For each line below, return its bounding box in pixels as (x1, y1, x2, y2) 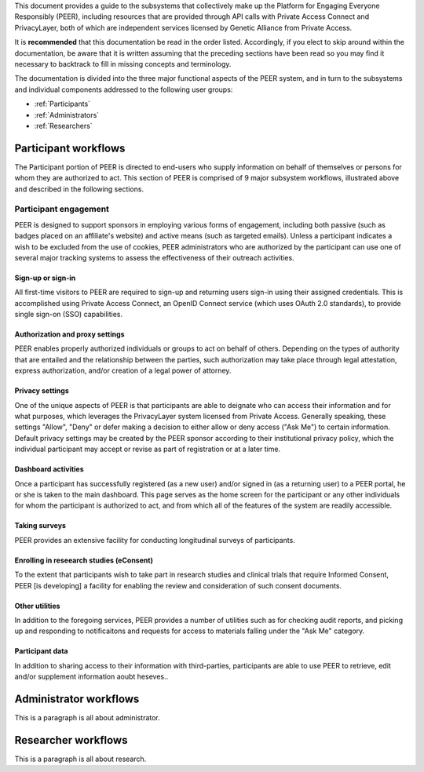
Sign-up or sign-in (14, 273, 76, 282)
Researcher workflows (14, 734, 128, 747)
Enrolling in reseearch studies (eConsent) (14, 555, 153, 565)
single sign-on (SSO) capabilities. (14, 310, 123, 319)
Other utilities (14, 601, 60, 610)
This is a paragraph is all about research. (14, 754, 147, 763)
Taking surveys (14, 521, 67, 530)
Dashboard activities (14, 464, 84, 474)
